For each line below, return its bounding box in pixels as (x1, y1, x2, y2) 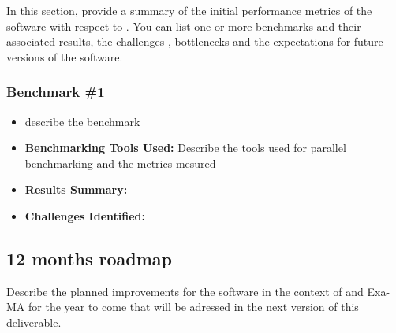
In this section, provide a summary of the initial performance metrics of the (6, 2, 372, 18)
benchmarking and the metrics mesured (24, 154, 216, 171)
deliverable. (6, 313, 62, 330)
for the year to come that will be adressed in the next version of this (28, 298, 359, 315)
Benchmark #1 (6, 82, 105, 102)
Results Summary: (24, 181, 128, 198)
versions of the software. (6, 48, 123, 65)
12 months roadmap (6, 246, 172, 270)
